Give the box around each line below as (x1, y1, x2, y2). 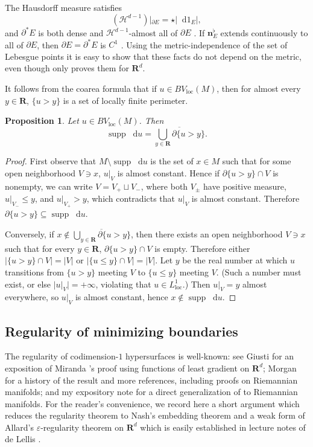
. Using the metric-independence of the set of (121, 38, 288, 51)
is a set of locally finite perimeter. (63, 94, 188, 106)
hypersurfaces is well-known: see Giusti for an (125, 350, 294, 362)
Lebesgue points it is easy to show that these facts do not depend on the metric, (5, 50, 302, 62)
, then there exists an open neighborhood (131, 227, 283, 240)
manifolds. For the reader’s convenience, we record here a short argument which (5, 397, 300, 410)
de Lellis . (5, 433, 41, 445)
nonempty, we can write (5, 179, 93, 192)
